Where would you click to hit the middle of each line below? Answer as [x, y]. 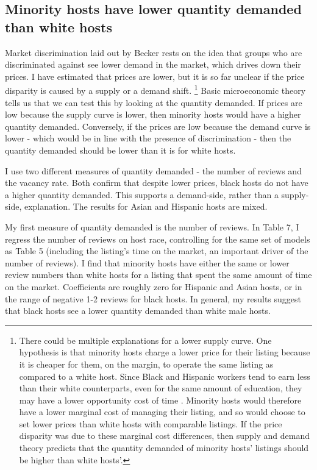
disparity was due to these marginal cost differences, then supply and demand [164, 436]
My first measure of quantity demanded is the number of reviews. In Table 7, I [152, 226]
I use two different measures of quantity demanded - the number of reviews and [153, 170]
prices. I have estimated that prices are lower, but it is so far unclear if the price [155, 76]
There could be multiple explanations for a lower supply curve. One [145, 340]
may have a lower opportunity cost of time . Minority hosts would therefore [160, 400]
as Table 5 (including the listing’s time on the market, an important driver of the [157, 251]
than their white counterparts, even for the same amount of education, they [161, 388]
